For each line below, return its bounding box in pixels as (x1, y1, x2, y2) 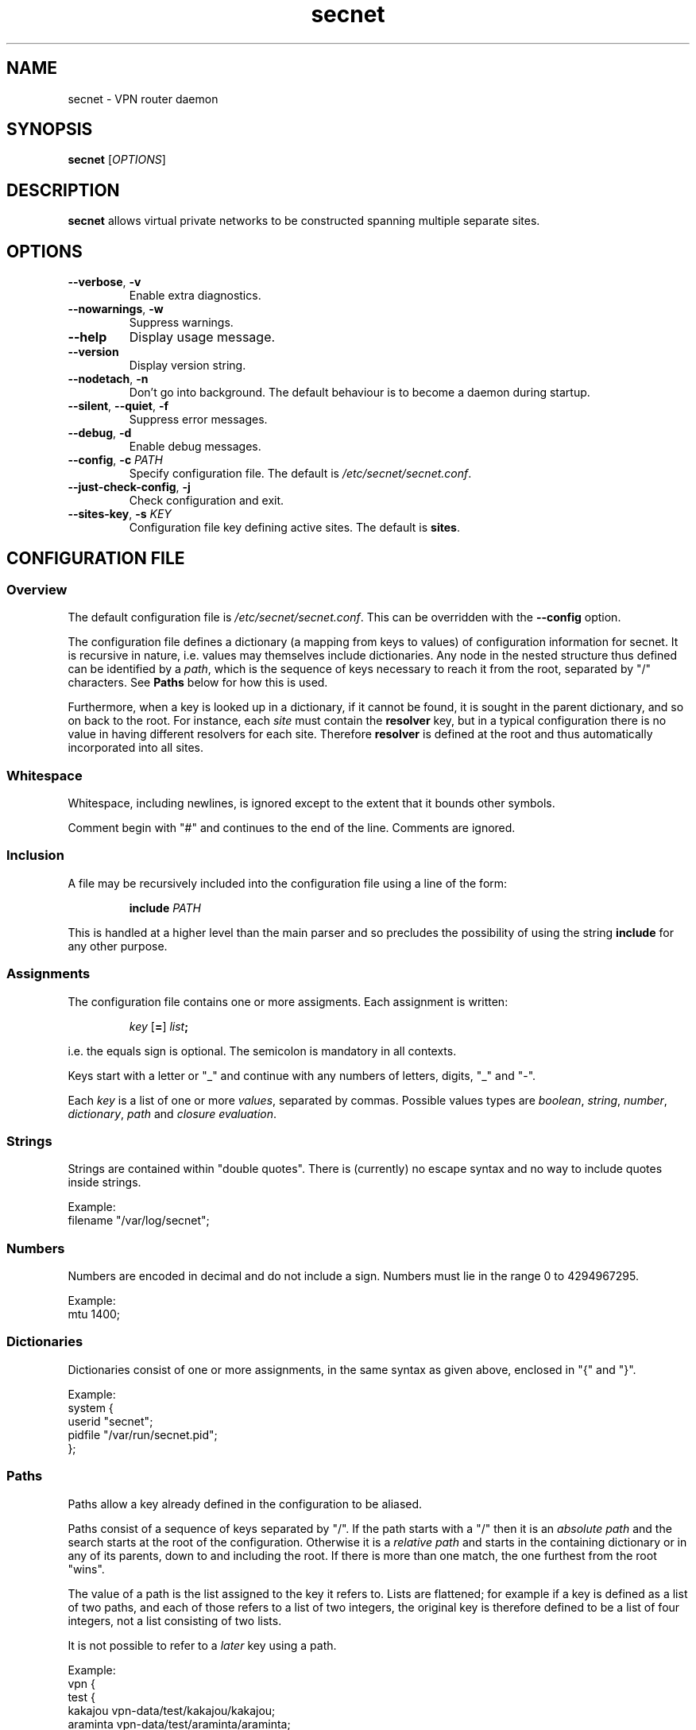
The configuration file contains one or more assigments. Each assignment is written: (68, 994, 508, 1008)
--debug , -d (68, 426, 132, 440)
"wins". (68, 1562, 105, 1576)
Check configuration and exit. (129, 493, 284, 508)
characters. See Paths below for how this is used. (68, 675, 328, 690)
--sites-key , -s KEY (68, 507, 172, 521)
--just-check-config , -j (68, 480, 191, 494)
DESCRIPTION (6, 180, 120, 200)
